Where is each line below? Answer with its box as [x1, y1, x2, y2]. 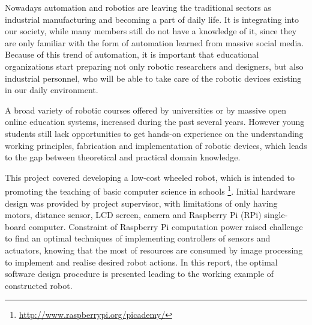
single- [264, 208, 288, 221]
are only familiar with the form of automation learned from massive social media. [5, 36, 304, 49]
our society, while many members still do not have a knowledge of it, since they [5, 25, 297, 37]
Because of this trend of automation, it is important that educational [5, 48, 259, 61]
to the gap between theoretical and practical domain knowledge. [5, 151, 241, 163]
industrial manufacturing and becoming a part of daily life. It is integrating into [5, 13, 299, 25]
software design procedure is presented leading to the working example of [5, 267, 274, 280]
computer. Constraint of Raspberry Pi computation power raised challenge [29, 220, 303, 232]
